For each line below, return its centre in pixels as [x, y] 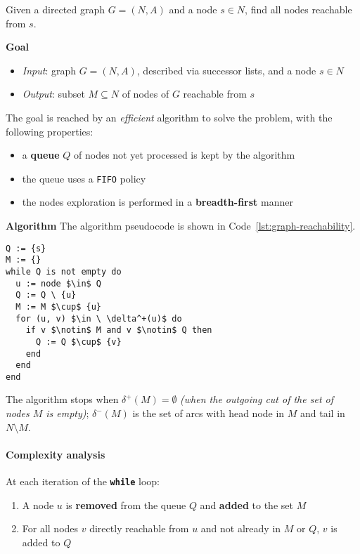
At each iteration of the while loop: [83, 481]
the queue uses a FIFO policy [84, 178]
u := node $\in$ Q [59, 283]
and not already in [241, 528]
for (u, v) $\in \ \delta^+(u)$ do [99, 318]
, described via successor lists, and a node [226, 70]
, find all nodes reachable [298, 9]
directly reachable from [139, 528]
